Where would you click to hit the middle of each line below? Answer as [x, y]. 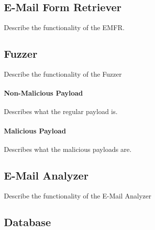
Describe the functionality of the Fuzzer [63, 74]
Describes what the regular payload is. [61, 111]
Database [28, 222]
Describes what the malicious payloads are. [68, 149]
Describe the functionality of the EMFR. [64, 27]
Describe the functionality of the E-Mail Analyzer [78, 195]
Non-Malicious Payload [44, 93]
